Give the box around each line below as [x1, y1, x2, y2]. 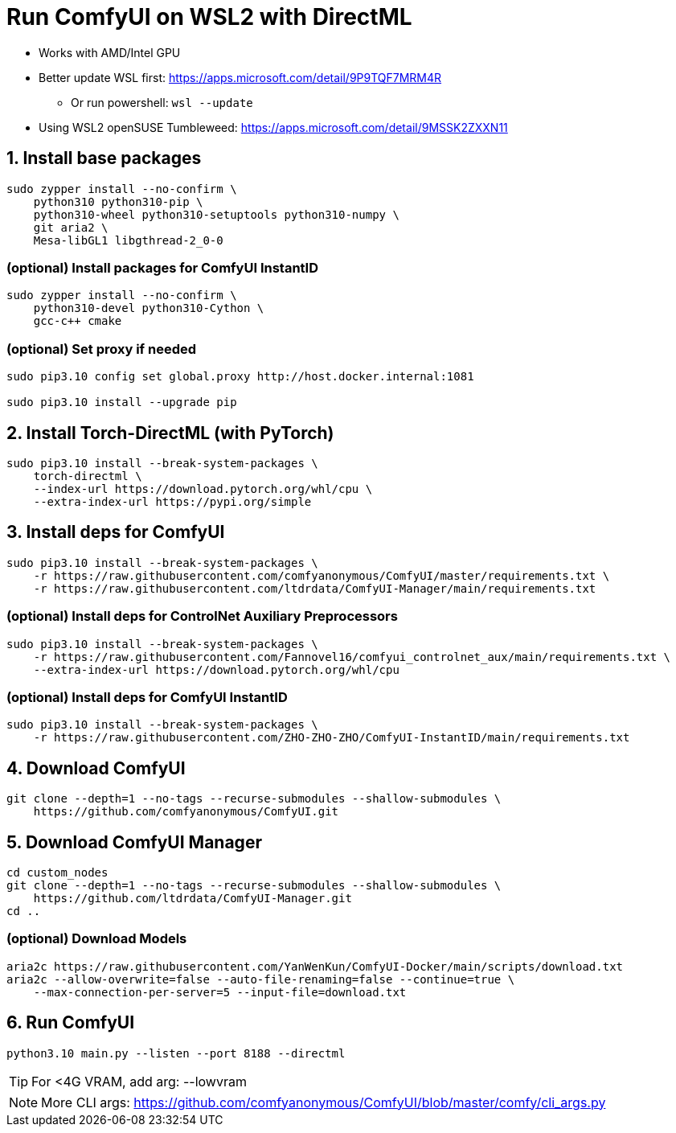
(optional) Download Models [6, 930, 187, 947]
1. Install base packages [6, 148, 202, 169]
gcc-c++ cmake [33, 314, 122, 328]
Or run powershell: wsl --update [71, 95, 253, 109]
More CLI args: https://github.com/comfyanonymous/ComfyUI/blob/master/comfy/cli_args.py [41, 1094, 606, 1110]
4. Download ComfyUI [6, 757, 186, 778]
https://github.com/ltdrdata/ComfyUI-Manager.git [33, 891, 352, 905]
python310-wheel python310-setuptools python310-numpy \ [33, 207, 399, 221]
